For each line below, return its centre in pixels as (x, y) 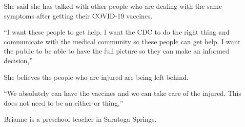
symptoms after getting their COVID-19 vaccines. (78, 15)
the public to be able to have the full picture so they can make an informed (117, 51)
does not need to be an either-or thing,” (63, 102)
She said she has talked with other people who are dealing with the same (113, 6)
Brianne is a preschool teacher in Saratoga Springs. (80, 119)
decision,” (18, 60)
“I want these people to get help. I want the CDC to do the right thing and (117, 32)
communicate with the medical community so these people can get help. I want (122, 41)
